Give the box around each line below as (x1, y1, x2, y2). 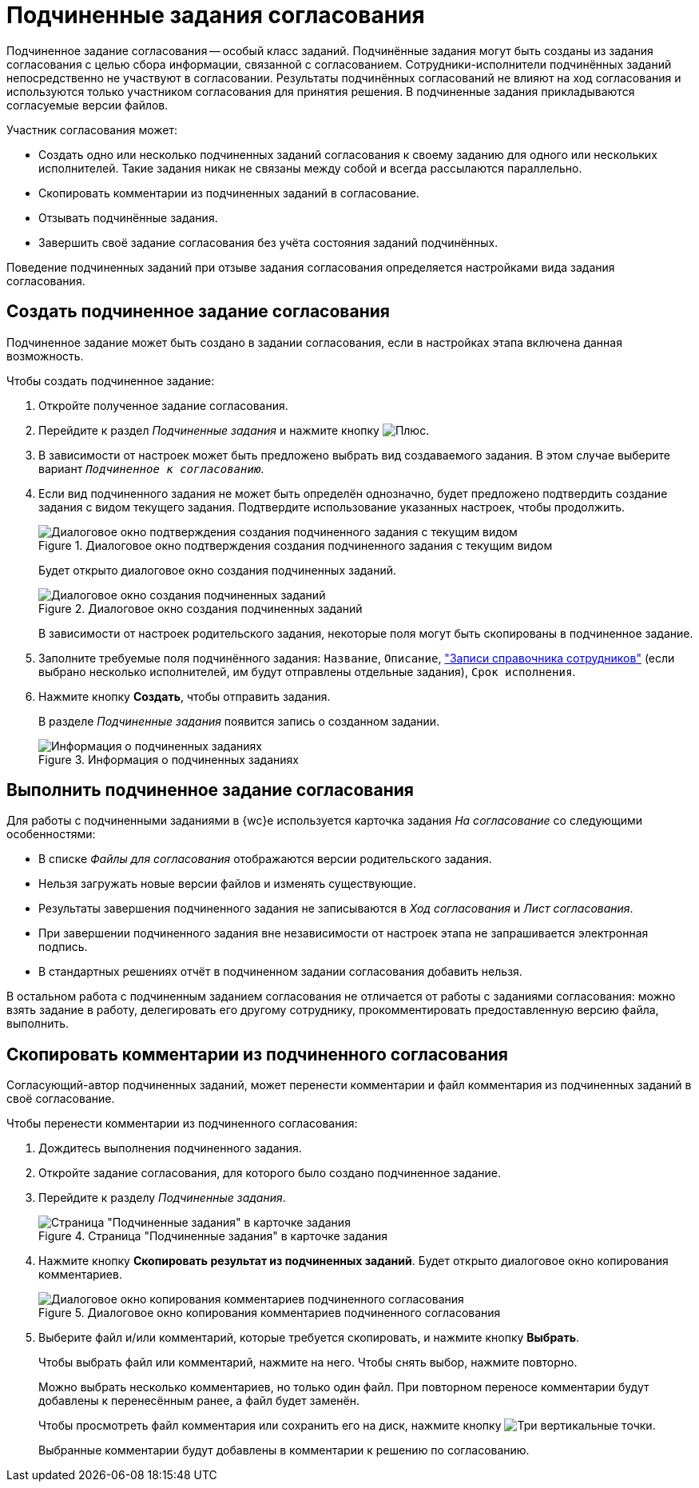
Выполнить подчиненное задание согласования (6, 780, 414, 801)
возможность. (6, 348, 84, 363)
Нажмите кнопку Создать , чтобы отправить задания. (38, 689, 331, 703)
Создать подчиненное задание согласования (6, 301, 390, 322)
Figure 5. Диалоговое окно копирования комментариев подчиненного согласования (38, 1306, 501, 1320)
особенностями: (6, 827, 96, 841)
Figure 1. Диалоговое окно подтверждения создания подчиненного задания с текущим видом (38, 538, 553, 552)
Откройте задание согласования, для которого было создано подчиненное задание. (38, 1166, 501, 1180)
